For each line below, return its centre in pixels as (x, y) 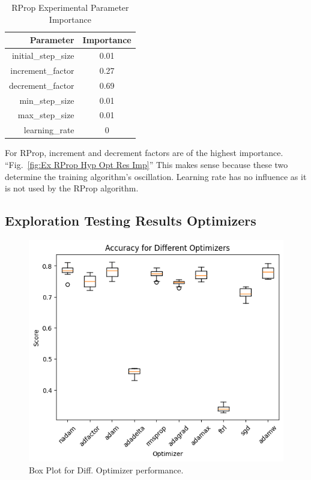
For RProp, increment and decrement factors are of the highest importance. (144, 153)
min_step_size (47, 100)
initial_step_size (43, 55)
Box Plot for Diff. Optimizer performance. (106, 469)
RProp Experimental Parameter (70, 7)
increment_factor (42, 70)
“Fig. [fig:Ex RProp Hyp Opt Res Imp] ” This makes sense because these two (146, 164)
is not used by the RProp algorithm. (72, 188)
